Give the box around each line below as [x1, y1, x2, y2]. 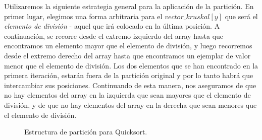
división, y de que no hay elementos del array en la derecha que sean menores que [4, 99, 257, 110]
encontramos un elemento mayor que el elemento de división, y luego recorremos [4, 40, 252, 51]
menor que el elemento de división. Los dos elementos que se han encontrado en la [4, 60, 258, 71]
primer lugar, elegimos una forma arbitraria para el [4, 11, 163, 21]
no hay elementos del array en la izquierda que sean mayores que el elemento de [4, 90, 251, 100]
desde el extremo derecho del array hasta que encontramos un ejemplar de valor [4, 50, 251, 60]
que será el [225, 11, 258, 21]
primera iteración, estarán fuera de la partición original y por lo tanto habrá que [4, 70, 253, 81]
